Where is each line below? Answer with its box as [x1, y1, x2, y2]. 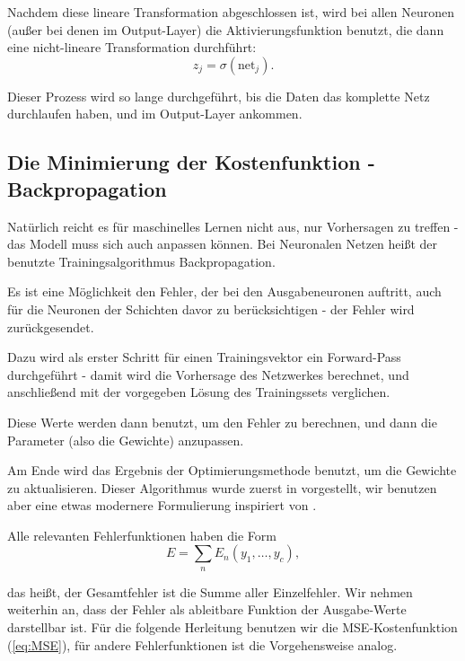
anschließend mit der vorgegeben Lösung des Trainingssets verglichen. [7, 383, 390, 401]
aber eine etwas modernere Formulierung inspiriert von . [7, 496, 317, 515]
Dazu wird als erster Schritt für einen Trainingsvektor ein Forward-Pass [7, 348, 401, 366]
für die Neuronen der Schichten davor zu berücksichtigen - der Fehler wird [7, 299, 415, 318]
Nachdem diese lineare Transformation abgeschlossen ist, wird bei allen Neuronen [7, 3, 455, 21]
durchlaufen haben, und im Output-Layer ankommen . [7, 104, 303, 123]
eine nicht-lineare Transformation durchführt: [7, 38, 257, 57]
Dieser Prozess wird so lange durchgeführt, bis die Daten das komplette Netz [7, 86, 430, 105]
